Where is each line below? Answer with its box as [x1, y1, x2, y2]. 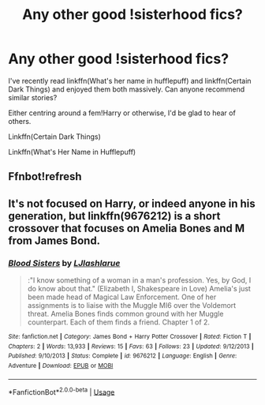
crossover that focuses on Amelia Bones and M [8, 221, 245, 234]
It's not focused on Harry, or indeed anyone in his [8, 197, 256, 210]
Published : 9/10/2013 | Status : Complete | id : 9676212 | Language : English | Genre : [8, 352, 237, 360]
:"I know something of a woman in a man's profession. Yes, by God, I [27, 276, 252, 285]
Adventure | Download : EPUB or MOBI [8, 362, 114, 369]
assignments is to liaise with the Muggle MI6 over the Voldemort [27, 301, 237, 310]
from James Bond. [8, 234, 101, 247]
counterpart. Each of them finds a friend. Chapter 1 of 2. [27, 317, 211, 327]
